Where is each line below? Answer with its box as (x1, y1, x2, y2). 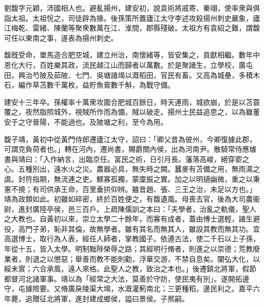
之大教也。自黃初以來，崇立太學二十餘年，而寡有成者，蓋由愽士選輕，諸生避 (4, 213, 260, 224)
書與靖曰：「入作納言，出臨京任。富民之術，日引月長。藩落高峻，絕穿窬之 (4, 153, 249, 164)
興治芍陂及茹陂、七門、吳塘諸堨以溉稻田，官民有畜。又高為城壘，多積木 (18, 69, 260, 80)
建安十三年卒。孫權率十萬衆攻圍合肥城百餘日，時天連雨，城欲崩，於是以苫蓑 (4, 96, 260, 107)
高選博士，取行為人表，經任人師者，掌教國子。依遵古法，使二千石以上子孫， (4, 233, 260, 244)
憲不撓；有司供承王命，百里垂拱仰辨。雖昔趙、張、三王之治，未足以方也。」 (4, 183, 256, 194)
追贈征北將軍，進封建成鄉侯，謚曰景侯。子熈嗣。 (25, 293, 189, 304)
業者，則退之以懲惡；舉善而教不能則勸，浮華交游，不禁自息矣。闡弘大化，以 (4, 253, 260, 264)
